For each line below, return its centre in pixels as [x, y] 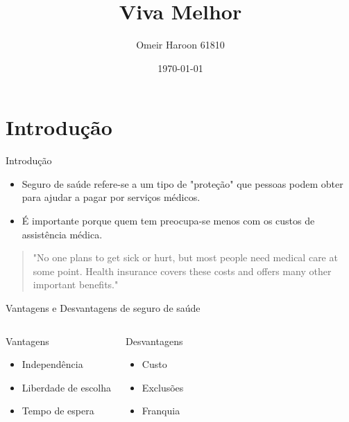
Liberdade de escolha [67, 387]
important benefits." [76, 284]
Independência [52, 364]
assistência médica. [62, 234]
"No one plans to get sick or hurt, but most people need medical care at [185, 257]
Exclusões [163, 387]
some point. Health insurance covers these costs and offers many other [182, 271]
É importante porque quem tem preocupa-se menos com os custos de [168, 221]
